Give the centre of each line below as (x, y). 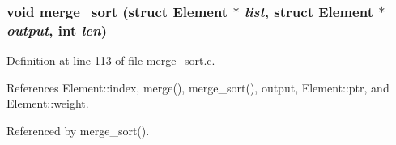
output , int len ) (57, 30)
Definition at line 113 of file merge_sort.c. (111, 60)
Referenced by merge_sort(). (78, 130)
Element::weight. (48, 103)
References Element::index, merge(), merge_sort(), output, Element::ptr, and (198, 87)
